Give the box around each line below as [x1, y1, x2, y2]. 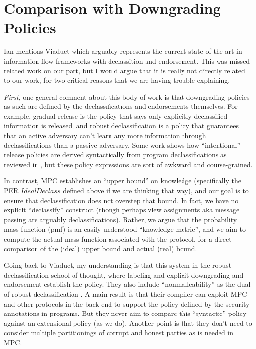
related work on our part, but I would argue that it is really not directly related [4, 65, 245, 75]
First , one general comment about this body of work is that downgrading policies [4, 91, 250, 102]
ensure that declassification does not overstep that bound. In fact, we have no [4, 195, 239, 205]
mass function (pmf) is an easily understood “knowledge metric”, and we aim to [4, 224, 246, 234]
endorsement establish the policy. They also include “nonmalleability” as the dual [4, 279, 251, 289]
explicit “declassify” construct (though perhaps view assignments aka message [4, 205, 240, 215]
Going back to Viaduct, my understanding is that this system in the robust [4, 260, 232, 270]
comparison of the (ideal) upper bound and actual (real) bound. [4, 243, 197, 253]
